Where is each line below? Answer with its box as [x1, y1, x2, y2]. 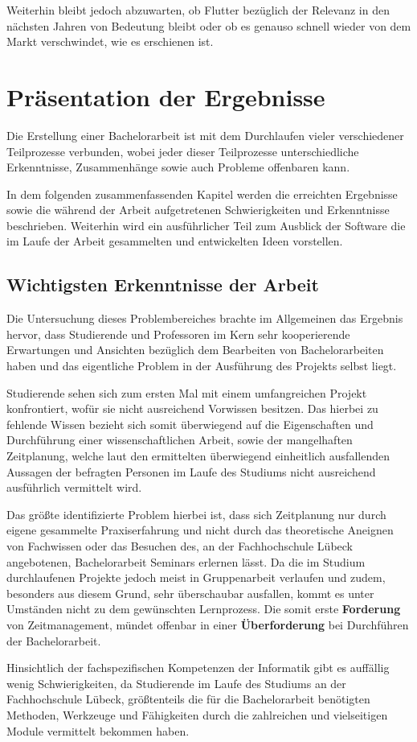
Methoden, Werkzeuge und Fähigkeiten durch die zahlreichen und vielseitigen [6, 706, 388, 723]
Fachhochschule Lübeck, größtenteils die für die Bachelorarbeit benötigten [6, 690, 370, 707]
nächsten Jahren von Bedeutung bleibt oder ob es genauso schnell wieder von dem [6, 17, 411, 34]
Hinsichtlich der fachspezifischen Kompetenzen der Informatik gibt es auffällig [6, 659, 390, 676]
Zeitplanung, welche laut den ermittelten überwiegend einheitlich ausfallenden [6, 447, 390, 464]
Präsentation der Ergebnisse [6, 80, 325, 113]
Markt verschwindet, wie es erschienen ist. [6, 33, 214, 50]
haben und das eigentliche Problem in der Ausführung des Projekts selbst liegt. [6, 357, 397, 374]
